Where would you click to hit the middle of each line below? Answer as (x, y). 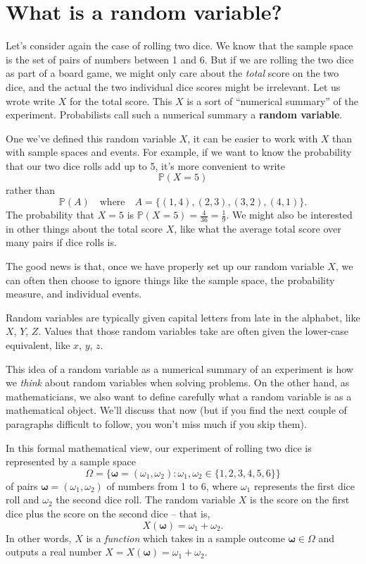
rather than (31, 190)
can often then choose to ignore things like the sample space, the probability (170, 280)
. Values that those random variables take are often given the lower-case (194, 331)
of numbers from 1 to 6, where (172, 485)
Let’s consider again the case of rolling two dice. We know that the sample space (179, 45)
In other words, (39, 538)
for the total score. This (121, 100)
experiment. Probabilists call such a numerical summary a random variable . (174, 115)
